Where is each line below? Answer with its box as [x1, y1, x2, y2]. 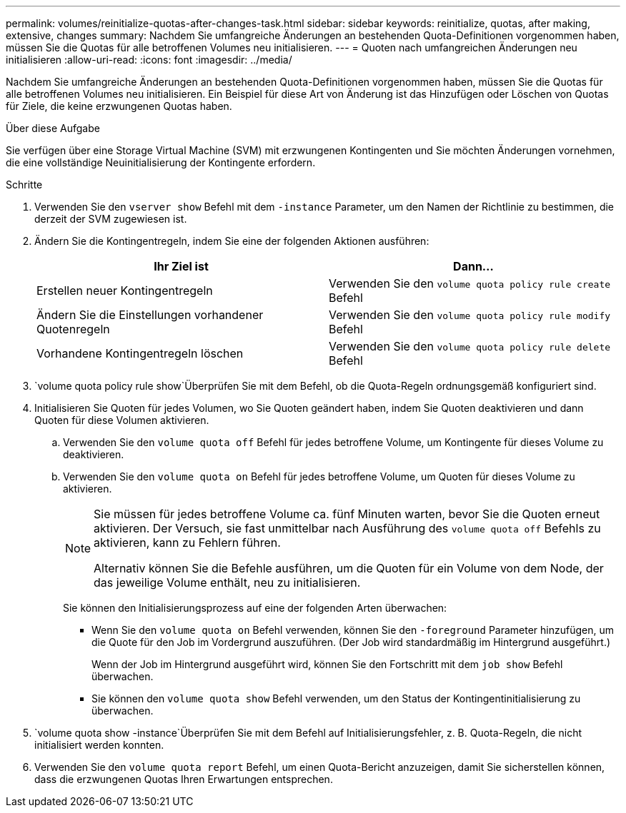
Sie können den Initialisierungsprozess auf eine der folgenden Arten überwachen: [63, 602, 447, 614]
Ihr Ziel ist [154, 259, 209, 273]
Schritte [6, 178, 43, 191]
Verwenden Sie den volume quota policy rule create [329, 276, 611, 291]
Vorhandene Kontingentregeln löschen [36, 346, 244, 360]
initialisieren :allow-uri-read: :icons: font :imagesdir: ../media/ [6, 54, 292, 66]
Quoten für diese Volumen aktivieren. [34, 414, 209, 426]
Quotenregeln [36, 322, 110, 336]
